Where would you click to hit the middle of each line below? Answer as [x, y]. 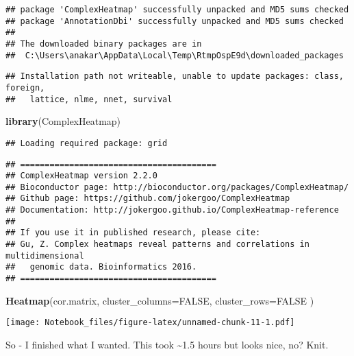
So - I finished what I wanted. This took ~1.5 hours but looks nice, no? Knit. [167, 344]
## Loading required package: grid [87, 143]
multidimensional [45, 256]
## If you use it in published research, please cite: [133, 233]
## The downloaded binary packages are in [104, 44]
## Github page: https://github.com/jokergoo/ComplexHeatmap [148, 199]
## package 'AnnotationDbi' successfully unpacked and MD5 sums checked [175, 21]
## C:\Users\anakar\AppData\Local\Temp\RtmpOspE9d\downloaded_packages [175, 55]
